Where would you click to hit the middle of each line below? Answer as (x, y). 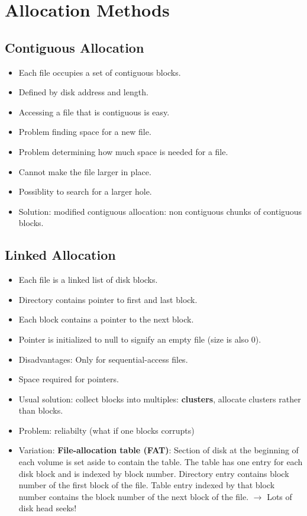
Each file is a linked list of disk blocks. (88, 280)
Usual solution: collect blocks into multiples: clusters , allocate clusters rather (160, 399)
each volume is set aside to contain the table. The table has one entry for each (161, 462)
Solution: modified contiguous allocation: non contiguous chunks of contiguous (160, 211)
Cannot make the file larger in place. (85, 171)
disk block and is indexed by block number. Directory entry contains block (154, 473)
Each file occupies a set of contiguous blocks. (100, 72)
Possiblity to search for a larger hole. (85, 191)
